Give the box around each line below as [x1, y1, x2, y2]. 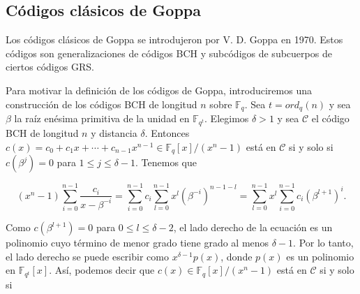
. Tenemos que [135, 155, 197, 170]
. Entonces [144, 126, 190, 140]
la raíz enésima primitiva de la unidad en [14, 111, 190, 126]
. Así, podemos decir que [49, 263, 155, 277]
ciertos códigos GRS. [6, 59, 94, 74]
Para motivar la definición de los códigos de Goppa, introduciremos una [6, 82, 312, 97]
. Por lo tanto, [293, 235, 354, 250]
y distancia [91, 126, 137, 140]
